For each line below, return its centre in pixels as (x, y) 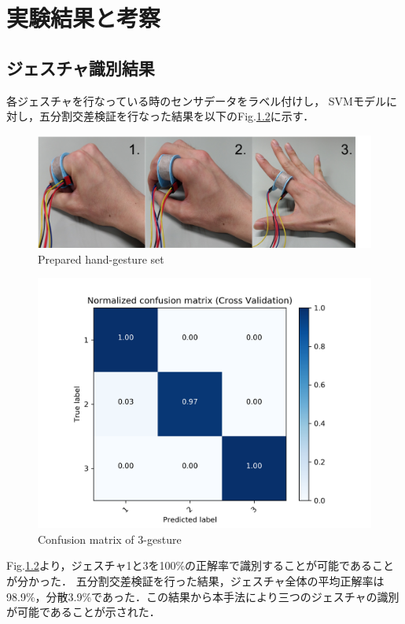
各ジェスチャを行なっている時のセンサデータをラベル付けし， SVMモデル (196, 100)
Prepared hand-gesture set (101, 258)
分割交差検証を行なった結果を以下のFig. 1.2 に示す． (182, 116)
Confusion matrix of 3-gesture (110, 539)
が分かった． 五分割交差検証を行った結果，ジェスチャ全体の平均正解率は (195, 581)
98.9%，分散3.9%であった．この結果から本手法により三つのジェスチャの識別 (203, 596)
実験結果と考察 (84, 18)
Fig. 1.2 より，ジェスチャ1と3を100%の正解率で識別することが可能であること (200, 565)
